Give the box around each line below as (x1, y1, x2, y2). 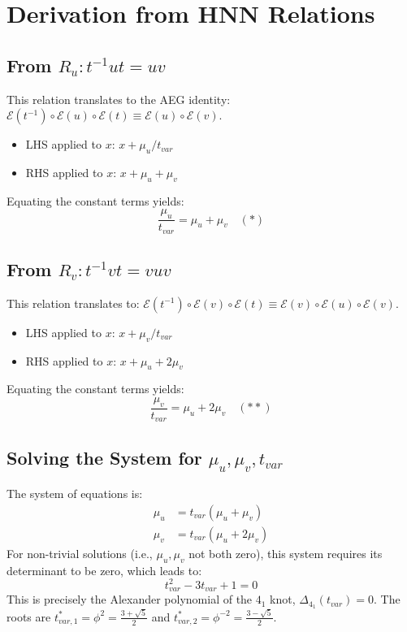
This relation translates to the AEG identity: (6, 90, 231, 107)
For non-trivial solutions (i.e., (6, 544, 153, 561)
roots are (6, 608, 51, 625)
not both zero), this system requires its (188, 544, 383, 561)
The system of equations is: (6, 485, 143, 502)
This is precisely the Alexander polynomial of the (6, 591, 253, 608)
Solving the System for (6, 444, 202, 470)
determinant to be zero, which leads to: (6, 561, 202, 578)
